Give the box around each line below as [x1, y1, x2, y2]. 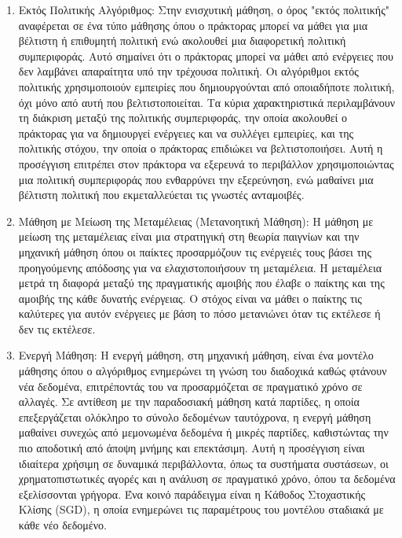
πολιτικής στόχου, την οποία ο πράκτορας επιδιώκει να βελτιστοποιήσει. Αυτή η [18, 140, 383, 157]
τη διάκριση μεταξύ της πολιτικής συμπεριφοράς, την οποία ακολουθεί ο [18, 109, 347, 126]
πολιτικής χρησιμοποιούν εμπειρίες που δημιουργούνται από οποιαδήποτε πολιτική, [18, 78, 395, 94]
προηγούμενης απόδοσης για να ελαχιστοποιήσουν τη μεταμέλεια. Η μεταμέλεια [18, 259, 382, 275]
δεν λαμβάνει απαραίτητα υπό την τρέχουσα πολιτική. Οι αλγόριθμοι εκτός [18, 63, 359, 79]
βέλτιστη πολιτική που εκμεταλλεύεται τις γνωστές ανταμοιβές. [18, 186, 305, 203]
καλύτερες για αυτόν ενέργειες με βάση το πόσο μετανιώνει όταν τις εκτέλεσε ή [18, 305, 381, 322]
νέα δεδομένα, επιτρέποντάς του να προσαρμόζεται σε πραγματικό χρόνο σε [18, 378, 363, 394]
